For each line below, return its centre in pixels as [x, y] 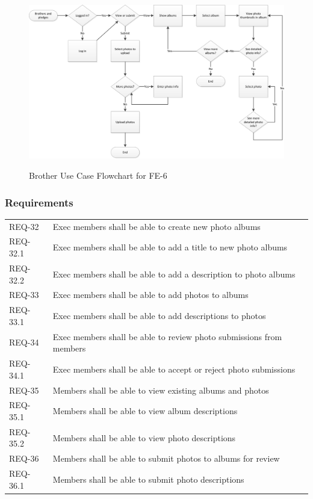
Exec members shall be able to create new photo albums [156, 226]
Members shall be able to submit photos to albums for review [166, 458]
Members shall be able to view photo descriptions [144, 437]
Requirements [39, 202]
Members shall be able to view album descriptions [145, 411]
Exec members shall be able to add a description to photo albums [174, 274]
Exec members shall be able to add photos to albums [150, 295]
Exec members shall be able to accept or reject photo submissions [174, 369]
